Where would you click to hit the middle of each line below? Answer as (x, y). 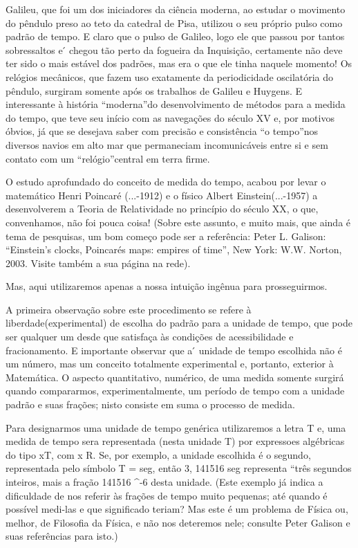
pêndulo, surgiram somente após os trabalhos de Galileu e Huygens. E (154, 90)
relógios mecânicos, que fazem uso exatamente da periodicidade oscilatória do (170, 76)
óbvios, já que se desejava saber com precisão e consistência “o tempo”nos (162, 131)
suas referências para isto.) (62, 536)
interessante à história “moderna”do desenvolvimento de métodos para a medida (176, 104)
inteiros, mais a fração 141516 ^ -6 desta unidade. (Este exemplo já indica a (164, 482)
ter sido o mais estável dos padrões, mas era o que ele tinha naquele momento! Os (179, 63)
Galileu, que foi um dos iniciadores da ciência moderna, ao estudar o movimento (176, 9)
